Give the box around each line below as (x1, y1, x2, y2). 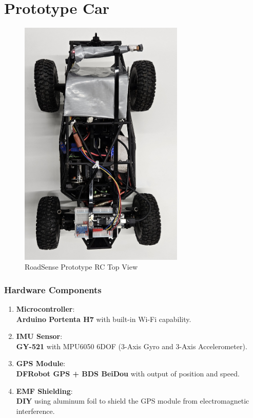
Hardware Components (4, 283, 102, 296)
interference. (16, 405, 55, 416)
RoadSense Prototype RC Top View (25, 261, 138, 272)
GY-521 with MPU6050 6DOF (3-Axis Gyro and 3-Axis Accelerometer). (16, 340, 247, 351)
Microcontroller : (16, 303, 75, 314)
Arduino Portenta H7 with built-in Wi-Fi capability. (16, 313, 191, 324)
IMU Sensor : (16, 331, 63, 341)
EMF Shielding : (16, 385, 73, 396)
